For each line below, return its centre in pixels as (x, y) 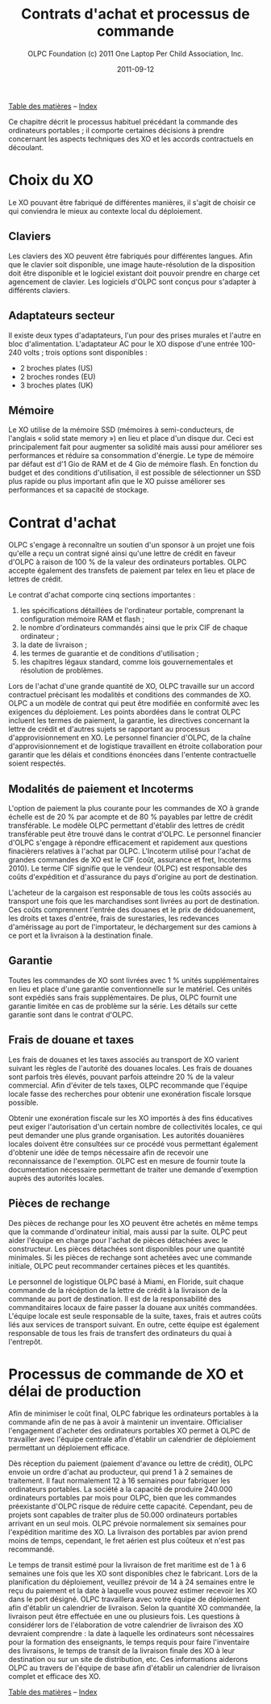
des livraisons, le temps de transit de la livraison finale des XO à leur (122, 1651)
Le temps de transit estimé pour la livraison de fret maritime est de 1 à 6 (127, 1565)
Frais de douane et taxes (71, 1040)
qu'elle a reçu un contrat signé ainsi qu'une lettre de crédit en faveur (122, 553)
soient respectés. (37, 763)
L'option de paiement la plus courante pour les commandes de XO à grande (134, 808)
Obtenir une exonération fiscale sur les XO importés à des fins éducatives (131, 1118)
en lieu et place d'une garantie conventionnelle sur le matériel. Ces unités (130, 988)
